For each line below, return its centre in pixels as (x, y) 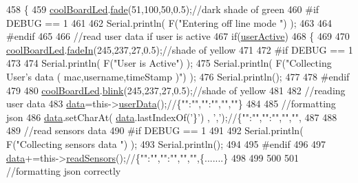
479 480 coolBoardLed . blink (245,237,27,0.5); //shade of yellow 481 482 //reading (176, 90)
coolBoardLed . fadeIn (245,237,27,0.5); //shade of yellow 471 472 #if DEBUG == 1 (180, 49)
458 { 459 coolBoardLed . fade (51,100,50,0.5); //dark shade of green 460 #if (163, 9)
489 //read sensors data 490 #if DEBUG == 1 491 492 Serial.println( (155, 130)
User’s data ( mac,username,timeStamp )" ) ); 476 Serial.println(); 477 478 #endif (178, 76)
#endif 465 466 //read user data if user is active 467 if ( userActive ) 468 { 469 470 (178, 36)
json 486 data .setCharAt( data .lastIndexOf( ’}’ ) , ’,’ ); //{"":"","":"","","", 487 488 (172, 117)
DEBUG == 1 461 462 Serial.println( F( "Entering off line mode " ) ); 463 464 (169, 22)
